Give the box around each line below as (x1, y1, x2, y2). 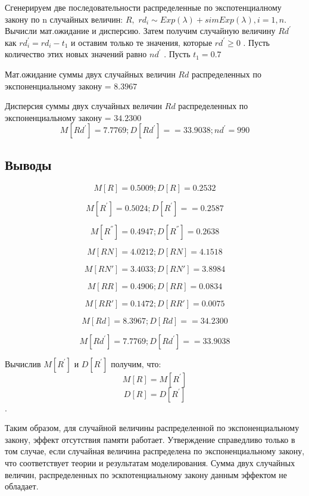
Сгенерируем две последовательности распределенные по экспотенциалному (5, 1, 282, 13)
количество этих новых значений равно (5, 48, 147, 60)
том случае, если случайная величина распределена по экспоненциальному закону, (5, 445, 305, 457)
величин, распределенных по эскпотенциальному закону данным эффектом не (5, 468, 288, 480)
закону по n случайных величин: (5, 13, 123, 25)
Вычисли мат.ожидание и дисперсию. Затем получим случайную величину (5, 24, 276, 37)
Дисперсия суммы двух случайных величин (5, 100, 163, 112)
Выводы (5, 155, 52, 173)
